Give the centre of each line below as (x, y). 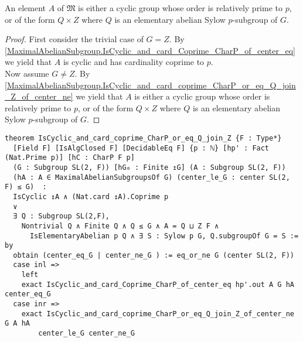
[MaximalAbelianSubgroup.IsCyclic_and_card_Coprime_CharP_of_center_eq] (150, 50)
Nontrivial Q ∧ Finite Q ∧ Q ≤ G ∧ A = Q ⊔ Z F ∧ (120, 226)
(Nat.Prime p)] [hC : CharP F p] (70, 158)
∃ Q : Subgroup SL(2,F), (61, 216)
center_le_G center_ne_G (86, 334)
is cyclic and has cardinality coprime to (134, 62)
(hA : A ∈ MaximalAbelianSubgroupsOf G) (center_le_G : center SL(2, (151, 177)
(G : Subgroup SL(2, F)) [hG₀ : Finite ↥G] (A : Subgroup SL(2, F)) (149, 167)
